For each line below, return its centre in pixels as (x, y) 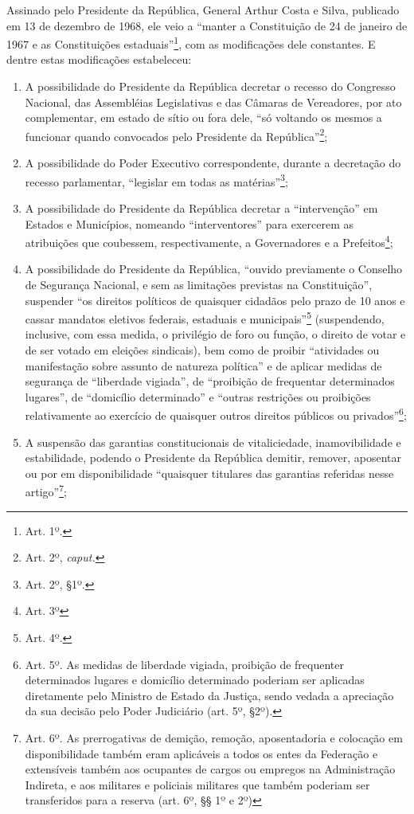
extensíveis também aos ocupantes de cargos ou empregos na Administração (210, 769)
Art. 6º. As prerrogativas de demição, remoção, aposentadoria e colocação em (214, 737)
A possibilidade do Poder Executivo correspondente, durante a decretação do (213, 163)
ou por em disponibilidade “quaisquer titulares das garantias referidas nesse (209, 473)
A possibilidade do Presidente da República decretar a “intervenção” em (201, 207)
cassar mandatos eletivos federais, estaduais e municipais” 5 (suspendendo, (205, 317)
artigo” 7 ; (46, 491)
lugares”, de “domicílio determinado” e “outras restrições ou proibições (198, 396)
